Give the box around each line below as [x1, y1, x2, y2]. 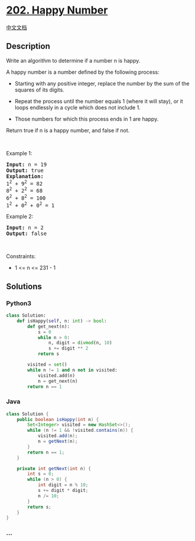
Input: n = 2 [6, 224, 44, 231]
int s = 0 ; [27, 471, 54, 477]
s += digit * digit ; [37, 488, 89, 494]
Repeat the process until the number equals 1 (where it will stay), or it [14, 97, 183, 105]
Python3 [6, 299, 31, 307]
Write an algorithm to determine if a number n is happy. [6, 57, 141, 64]
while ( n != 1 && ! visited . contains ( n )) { [27, 428, 134, 434]
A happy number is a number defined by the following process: [6, 69, 160, 76]
